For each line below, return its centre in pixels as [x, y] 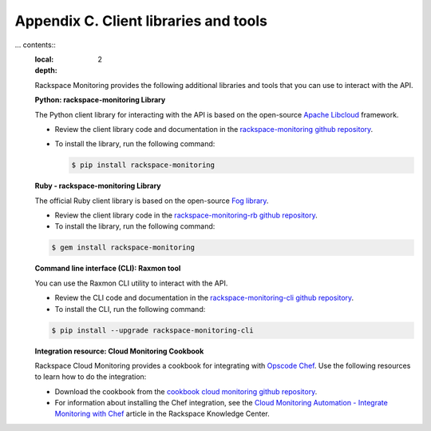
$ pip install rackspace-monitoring [143, 165]
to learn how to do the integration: [91, 377]
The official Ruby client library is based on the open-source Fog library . [152, 201]
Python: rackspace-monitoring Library [100, 100]
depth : [46, 70]
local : [44, 59]
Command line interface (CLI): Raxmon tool [108, 269]
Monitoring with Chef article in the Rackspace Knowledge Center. [162, 414]
